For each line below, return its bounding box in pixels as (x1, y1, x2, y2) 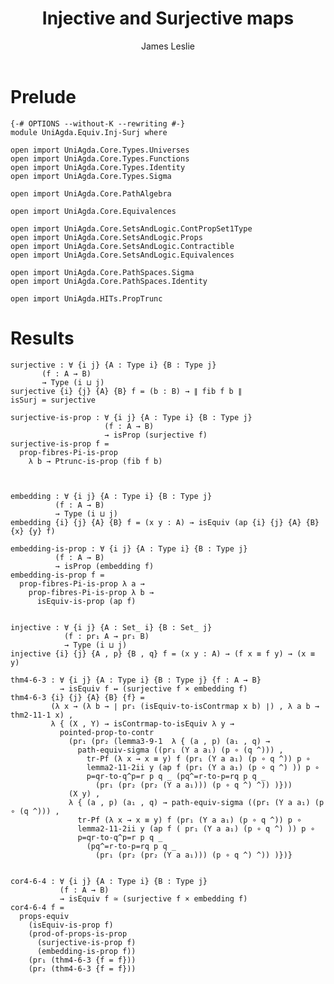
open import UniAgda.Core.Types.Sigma (10, 171, 172, 181)
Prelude (10, 85, 77, 108)
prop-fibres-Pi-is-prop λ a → (19, 578, 145, 589)
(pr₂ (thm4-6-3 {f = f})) (28, 963, 137, 974)
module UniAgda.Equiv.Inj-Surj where (10, 127, 168, 137)
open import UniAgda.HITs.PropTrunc (10, 293, 163, 304)
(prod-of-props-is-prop (28, 928, 128, 939)
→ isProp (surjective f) (104, 430, 208, 440)
